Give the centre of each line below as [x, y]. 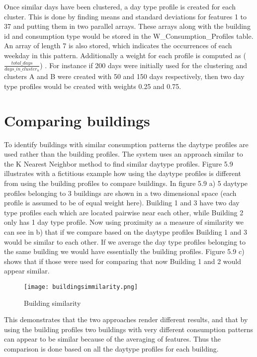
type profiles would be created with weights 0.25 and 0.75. [93, 86]
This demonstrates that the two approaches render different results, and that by [126, 319]
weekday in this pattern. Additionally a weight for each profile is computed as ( [125, 55]
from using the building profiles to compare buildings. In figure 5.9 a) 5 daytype [126, 183]
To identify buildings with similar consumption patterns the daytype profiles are [126, 144]
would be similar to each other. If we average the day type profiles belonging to [125, 241]
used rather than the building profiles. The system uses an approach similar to [124, 154]
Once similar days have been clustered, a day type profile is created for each [120, 6]
